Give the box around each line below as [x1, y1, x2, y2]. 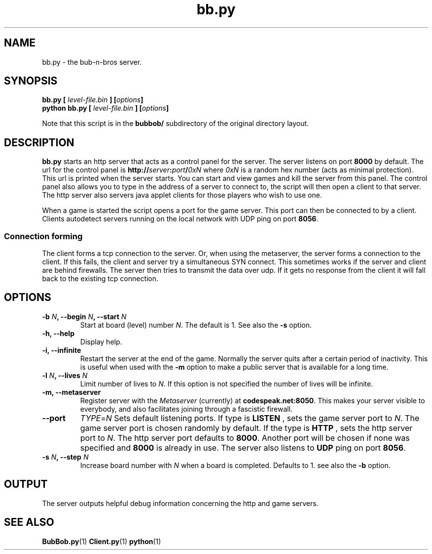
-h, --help [42, 329, 74, 338]
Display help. [80, 337, 122, 346]
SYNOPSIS [4, 75, 58, 87]
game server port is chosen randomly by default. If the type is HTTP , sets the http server [80, 423, 413, 433]
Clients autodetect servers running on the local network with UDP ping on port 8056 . [42, 214, 319, 223]
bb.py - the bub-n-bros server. [42, 57, 142, 66]
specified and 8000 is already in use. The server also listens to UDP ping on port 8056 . [80, 442, 406, 453]
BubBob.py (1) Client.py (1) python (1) [42, 537, 161, 546]
